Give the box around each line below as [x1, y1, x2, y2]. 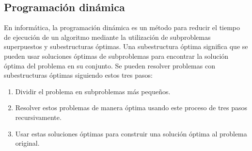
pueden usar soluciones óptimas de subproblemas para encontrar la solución [4, 50, 229, 61]
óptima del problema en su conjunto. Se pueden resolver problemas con [4, 60, 215, 70]
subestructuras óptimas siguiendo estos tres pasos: [4, 70, 153, 80]
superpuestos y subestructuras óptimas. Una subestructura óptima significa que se [4, 41, 248, 51]
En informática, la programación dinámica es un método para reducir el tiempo [4, 22, 240, 33]
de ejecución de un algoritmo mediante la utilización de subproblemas [4, 32, 211, 42]
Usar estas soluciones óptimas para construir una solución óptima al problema [15, 128, 247, 138]
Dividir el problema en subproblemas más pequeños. [15, 86, 171, 96]
